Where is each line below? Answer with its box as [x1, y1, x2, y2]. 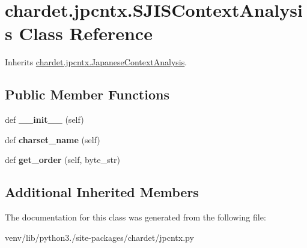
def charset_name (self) [5, 133, 100, 146]
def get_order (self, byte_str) [5, 153, 120, 166]
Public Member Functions [5, 85, 169, 104]
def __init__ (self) [5, 113, 84, 126]
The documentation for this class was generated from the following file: [5, 211, 266, 223]
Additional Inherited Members [5, 183, 199, 201]
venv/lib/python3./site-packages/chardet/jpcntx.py [5, 231, 194, 243]
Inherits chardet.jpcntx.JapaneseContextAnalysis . [5, 56, 187, 68]
